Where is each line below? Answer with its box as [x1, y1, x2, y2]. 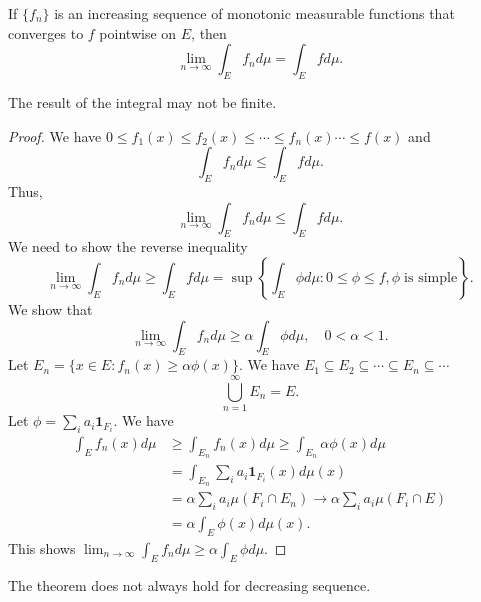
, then [191, 22, 227, 43]
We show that [8, 298, 93, 319]
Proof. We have [8, 125, 102, 146]
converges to [8, 22, 84, 43]
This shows [8, 537, 76, 558]
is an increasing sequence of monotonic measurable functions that [54, 3, 455, 23]
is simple [404, 270, 458, 285]
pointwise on [99, 22, 177, 43]
